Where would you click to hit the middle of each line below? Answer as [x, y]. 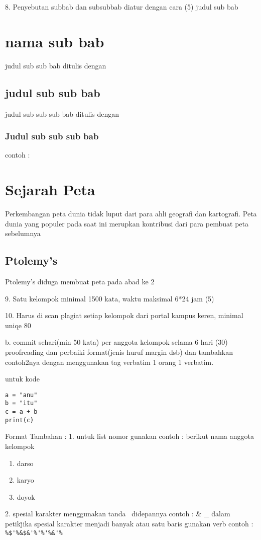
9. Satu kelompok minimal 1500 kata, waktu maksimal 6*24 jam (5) [110, 298]
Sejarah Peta [50, 189]
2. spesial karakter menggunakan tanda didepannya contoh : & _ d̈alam [118, 514]
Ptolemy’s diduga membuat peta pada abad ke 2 [80, 282]
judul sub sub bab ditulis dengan [56, 65]
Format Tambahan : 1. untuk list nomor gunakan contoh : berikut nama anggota [129, 436]
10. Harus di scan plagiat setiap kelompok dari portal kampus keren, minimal [124, 315]
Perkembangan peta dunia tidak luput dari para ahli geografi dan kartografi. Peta [131, 214]
